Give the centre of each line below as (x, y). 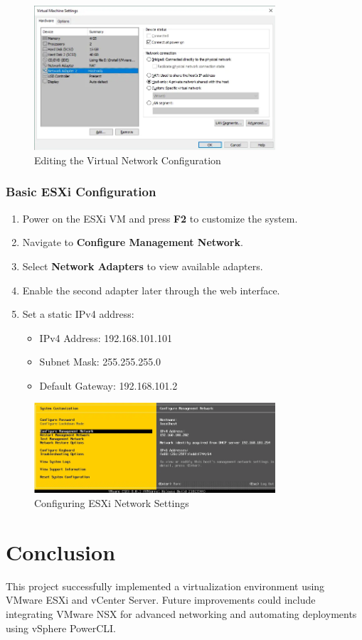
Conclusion (61, 551)
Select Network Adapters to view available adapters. (143, 266)
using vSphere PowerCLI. (61, 628)
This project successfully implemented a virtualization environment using (165, 586)
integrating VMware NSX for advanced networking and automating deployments (181, 613)
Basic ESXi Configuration (81, 192)
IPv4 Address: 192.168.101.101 (106, 337)
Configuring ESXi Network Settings (112, 503)
